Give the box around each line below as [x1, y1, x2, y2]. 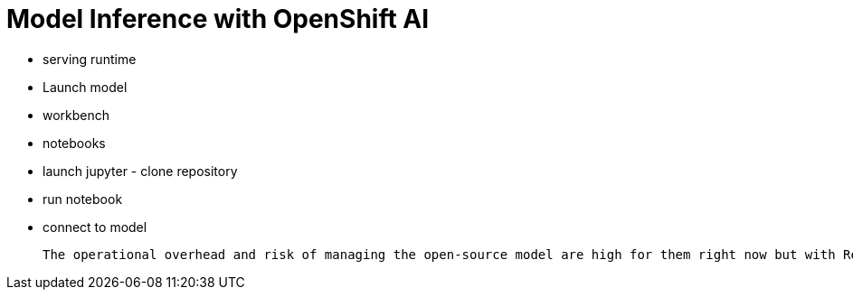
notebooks [43, 135, 106, 151]
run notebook [43, 190, 123, 207]
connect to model [43, 218, 147, 235]
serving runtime [43, 51, 137, 67]
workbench [43, 107, 110, 123]
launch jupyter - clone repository [43, 162, 238, 179]
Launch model [43, 79, 128, 95]
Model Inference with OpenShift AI [6, 4, 430, 34]
